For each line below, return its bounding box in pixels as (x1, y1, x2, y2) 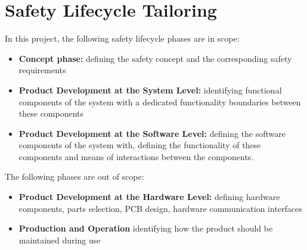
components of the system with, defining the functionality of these (18, 139, 261, 151)
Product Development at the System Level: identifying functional (18, 83, 282, 96)
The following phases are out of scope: (5, 170, 144, 183)
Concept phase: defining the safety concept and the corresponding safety (18, 52, 292, 64)
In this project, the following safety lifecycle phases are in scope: (5, 32, 240, 45)
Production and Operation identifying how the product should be (18, 222, 273, 235)
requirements (18, 64, 66, 76)
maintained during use (18, 233, 101, 246)
